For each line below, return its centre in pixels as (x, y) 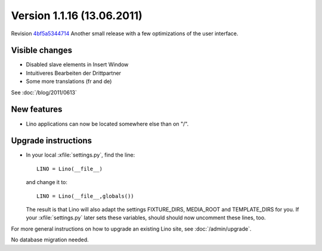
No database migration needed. (50, 240)
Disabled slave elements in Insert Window (77, 65)
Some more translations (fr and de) (69, 81)
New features (37, 110)
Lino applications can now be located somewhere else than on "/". (107, 124)
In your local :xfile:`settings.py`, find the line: (80, 155)
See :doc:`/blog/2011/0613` (44, 92)
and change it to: (47, 182)
